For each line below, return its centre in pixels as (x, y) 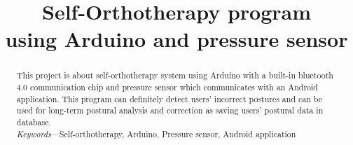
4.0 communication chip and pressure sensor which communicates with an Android (167, 87)
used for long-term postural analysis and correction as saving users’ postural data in (170, 110)
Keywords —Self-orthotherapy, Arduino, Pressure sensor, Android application (156, 133)
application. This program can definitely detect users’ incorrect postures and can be (169, 98)
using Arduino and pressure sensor (176, 39)
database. (34, 122)
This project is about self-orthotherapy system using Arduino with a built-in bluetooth (175, 75)
